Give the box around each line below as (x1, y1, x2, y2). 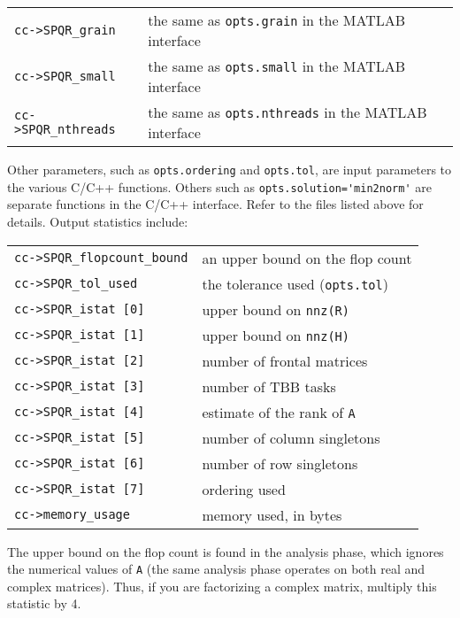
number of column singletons (202, 427, 380, 448)
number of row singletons (202, 452, 358, 474)
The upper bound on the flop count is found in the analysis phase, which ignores (7, 542, 444, 560)
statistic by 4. (7, 594, 81, 613)
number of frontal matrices (202, 350, 368, 371)
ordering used (202, 478, 286, 499)
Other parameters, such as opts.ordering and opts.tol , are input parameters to (7, 160, 452, 178)
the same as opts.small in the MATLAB (148, 56, 406, 76)
